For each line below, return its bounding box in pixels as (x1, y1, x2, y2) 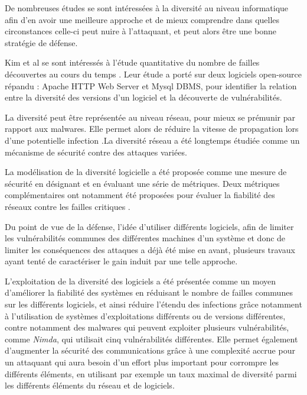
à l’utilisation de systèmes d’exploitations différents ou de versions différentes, (5, 309, 286, 322)
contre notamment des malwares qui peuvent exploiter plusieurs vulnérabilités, (5, 321, 289, 334)
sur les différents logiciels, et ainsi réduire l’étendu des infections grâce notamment (5, 298, 302, 310)
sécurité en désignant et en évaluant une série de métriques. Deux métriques (5, 177, 280, 189)
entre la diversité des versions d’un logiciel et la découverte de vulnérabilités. (5, 91, 282, 103)
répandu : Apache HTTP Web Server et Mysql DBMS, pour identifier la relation (5, 79, 297, 92)
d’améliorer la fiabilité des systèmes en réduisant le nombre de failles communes (5, 286, 293, 299)
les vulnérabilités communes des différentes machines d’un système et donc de (5, 232, 286, 244)
